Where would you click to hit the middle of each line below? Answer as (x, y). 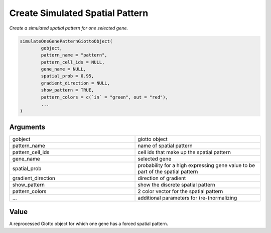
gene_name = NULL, (63, 69)
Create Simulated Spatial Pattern (79, 13)
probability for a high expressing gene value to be (196, 165)
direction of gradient (162, 178)
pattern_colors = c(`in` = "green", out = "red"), (104, 97)
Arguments (27, 127)
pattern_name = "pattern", (74, 55)
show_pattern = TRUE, (67, 90)
